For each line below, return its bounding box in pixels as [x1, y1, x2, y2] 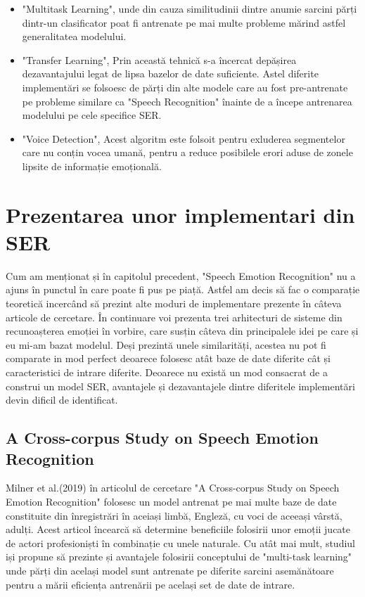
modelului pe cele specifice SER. [22, 108, 162, 122]
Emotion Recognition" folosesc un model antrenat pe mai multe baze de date [6, 494, 337, 508]
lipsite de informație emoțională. [22, 158, 162, 173]
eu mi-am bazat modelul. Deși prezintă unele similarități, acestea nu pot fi [6, 337, 326, 352]
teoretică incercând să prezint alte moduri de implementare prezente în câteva [6, 296, 342, 311]
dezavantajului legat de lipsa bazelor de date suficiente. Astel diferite [22, 66, 319, 81]
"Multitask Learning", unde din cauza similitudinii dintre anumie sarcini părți [22, 1, 357, 15]
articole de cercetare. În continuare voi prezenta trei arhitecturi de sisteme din [6, 309, 342, 324]
